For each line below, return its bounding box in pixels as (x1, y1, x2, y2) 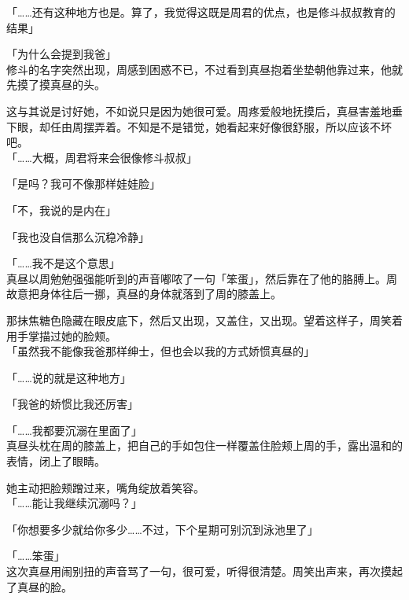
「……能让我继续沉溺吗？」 (6, 495, 142, 511)
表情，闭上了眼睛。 (6, 453, 105, 469)
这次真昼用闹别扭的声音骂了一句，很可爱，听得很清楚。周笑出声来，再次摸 (6, 563, 392, 580)
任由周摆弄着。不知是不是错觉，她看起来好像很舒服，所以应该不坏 (50, 118, 392, 134)
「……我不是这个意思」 (6, 255, 120, 271)
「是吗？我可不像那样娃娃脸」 (6, 175, 160, 192)
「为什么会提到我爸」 (6, 46, 116, 62)
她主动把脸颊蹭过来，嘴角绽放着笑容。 (6, 479, 204, 495)
